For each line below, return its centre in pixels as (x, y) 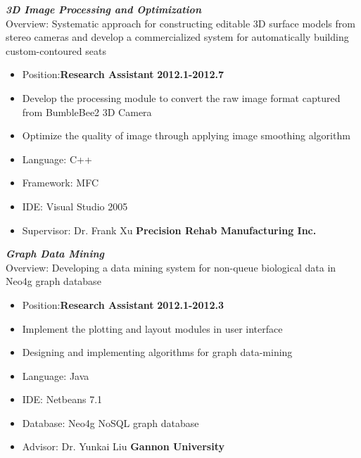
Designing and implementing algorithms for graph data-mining (157, 352)
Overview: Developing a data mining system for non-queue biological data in (171, 267)
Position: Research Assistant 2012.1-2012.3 (123, 304)
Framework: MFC (60, 183)
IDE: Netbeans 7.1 (62, 399)
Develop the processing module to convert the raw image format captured (181, 97)
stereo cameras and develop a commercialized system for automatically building (177, 37)
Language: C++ (57, 159)
